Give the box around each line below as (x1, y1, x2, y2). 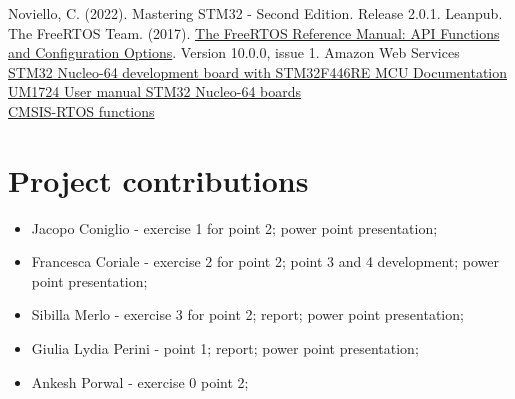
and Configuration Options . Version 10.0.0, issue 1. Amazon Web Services (8, 42, 460, 63)
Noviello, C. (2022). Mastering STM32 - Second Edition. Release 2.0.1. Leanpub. (8, 3, 503, 23)
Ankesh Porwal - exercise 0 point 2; (31, 371, 249, 392)
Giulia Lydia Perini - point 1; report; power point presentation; (31, 338, 419, 359)
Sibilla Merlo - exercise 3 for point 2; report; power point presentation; (31, 304, 464, 325)
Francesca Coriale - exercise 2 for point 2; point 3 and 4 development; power (31, 251, 499, 272)
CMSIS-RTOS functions (8, 100, 155, 121)
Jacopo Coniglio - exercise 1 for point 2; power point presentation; (31, 217, 438, 238)
